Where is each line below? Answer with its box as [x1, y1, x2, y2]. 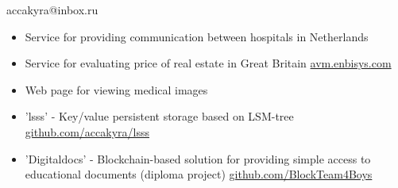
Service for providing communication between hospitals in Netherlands [25, 28, 369, 44]
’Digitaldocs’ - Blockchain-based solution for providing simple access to [25, 150, 371, 167]
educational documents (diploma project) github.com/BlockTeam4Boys [25, 166, 373, 182]
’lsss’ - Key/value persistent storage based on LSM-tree [25, 108, 294, 125]
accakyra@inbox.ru [6, 2, 99, 17]
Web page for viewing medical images [25, 81, 208, 98]
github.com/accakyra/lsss [25, 123, 150, 140]
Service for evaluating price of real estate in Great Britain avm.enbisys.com [25, 55, 392, 71]
